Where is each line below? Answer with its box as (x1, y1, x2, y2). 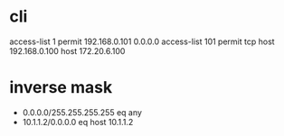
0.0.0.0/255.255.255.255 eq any (22, 106, 143, 118)
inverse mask (9, 77, 113, 98)
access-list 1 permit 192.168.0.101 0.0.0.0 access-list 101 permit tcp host (9, 36, 275, 47)
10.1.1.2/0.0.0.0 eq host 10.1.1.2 (22, 116, 134, 127)
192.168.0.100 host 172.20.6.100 (9, 45, 126, 56)
